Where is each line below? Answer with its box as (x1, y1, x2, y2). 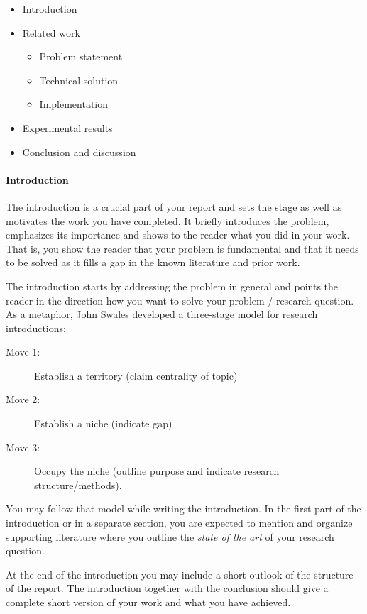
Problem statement (39, 49, 123, 64)
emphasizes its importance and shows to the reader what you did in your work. (6, 227, 350, 242)
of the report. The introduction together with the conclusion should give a (6, 581, 329, 596)
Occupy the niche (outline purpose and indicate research (34, 464, 280, 478)
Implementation (39, 97, 109, 111)
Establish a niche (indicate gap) (34, 416, 172, 431)
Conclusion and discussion (22, 144, 136, 159)
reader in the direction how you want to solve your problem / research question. (6, 292, 354, 307)
